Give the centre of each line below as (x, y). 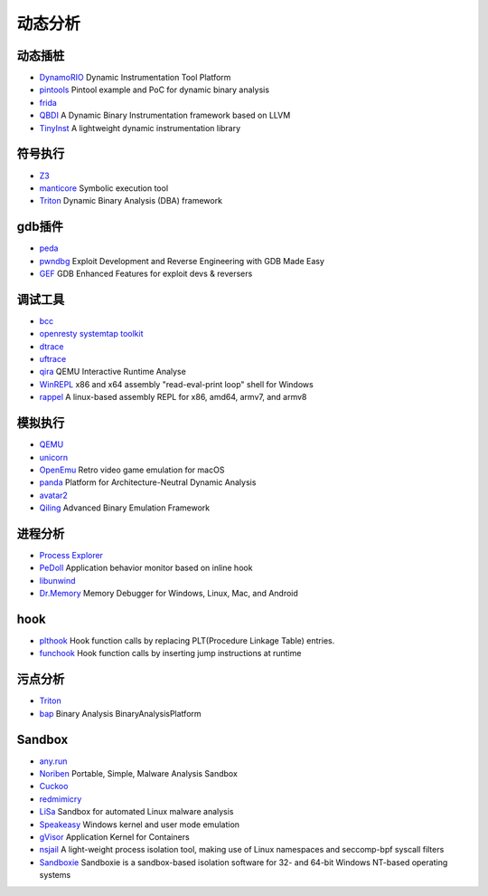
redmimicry (61, 799)
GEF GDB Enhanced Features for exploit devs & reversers (146, 273)
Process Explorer (71, 556)
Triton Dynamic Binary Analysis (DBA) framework (131, 201)
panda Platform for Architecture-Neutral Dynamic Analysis (148, 482)
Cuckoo (54, 786)
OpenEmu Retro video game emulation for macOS (132, 470)
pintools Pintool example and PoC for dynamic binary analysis (155, 90)
